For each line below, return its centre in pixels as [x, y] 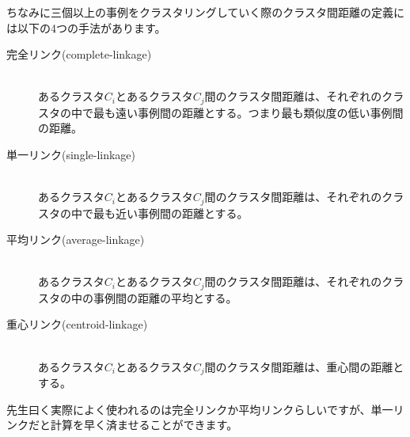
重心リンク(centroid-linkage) [77, 324]
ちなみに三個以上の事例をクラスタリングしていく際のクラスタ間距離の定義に [206, 12]
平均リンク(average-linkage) [76, 239]
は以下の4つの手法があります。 [86, 27]
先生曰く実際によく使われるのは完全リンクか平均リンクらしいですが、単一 [200, 409]
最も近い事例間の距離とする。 [171, 213]
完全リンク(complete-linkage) [79, 54]
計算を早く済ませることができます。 [144, 425]
